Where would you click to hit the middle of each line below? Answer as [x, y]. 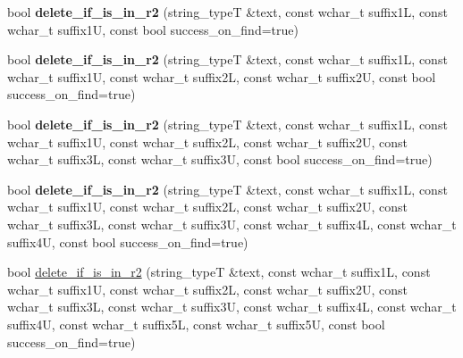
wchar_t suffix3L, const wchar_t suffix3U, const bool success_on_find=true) [220, 159]
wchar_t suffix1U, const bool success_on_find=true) [153, 29]
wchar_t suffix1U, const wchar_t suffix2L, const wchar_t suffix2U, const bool [222, 76]
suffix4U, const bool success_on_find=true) [128, 241]
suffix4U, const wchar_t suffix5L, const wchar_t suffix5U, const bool [196, 324]
